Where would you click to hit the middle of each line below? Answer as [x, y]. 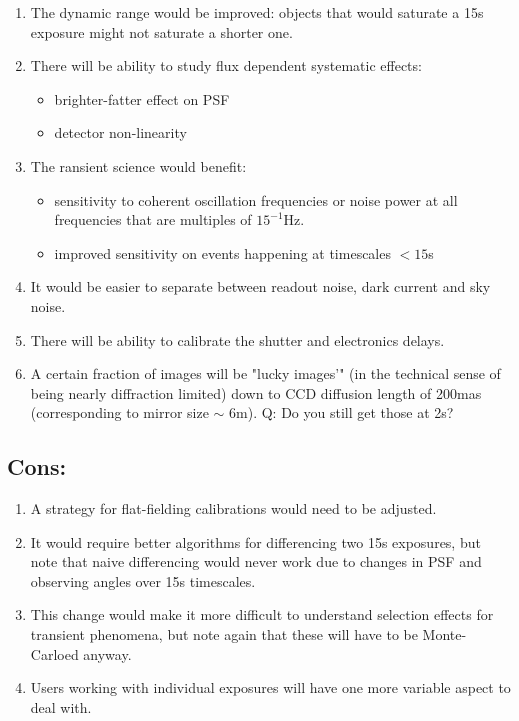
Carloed [54, 653]
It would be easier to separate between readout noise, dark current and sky [260, 286]
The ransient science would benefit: [138, 165]
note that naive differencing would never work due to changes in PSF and [256, 561]
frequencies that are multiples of [153, 219]
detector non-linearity [120, 132]
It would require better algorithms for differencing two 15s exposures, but [255, 541]
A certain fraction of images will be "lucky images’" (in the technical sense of [265, 373]
